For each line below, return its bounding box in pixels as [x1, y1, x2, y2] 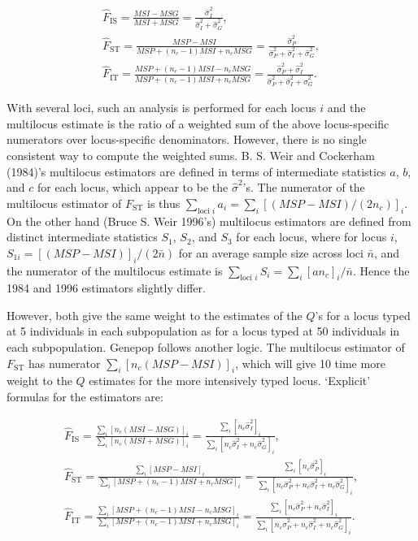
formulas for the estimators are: [7, 388, 163, 405]
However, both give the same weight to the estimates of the [7, 306, 303, 323]
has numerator [28, 354, 101, 371]
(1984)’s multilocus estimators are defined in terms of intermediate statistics [7, 162, 386, 180]
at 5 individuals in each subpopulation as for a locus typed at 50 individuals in [7, 322, 400, 340]
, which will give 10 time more [235, 354, 385, 371]
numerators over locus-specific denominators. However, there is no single [7, 131, 367, 148]
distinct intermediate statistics [7, 228, 158, 245]
